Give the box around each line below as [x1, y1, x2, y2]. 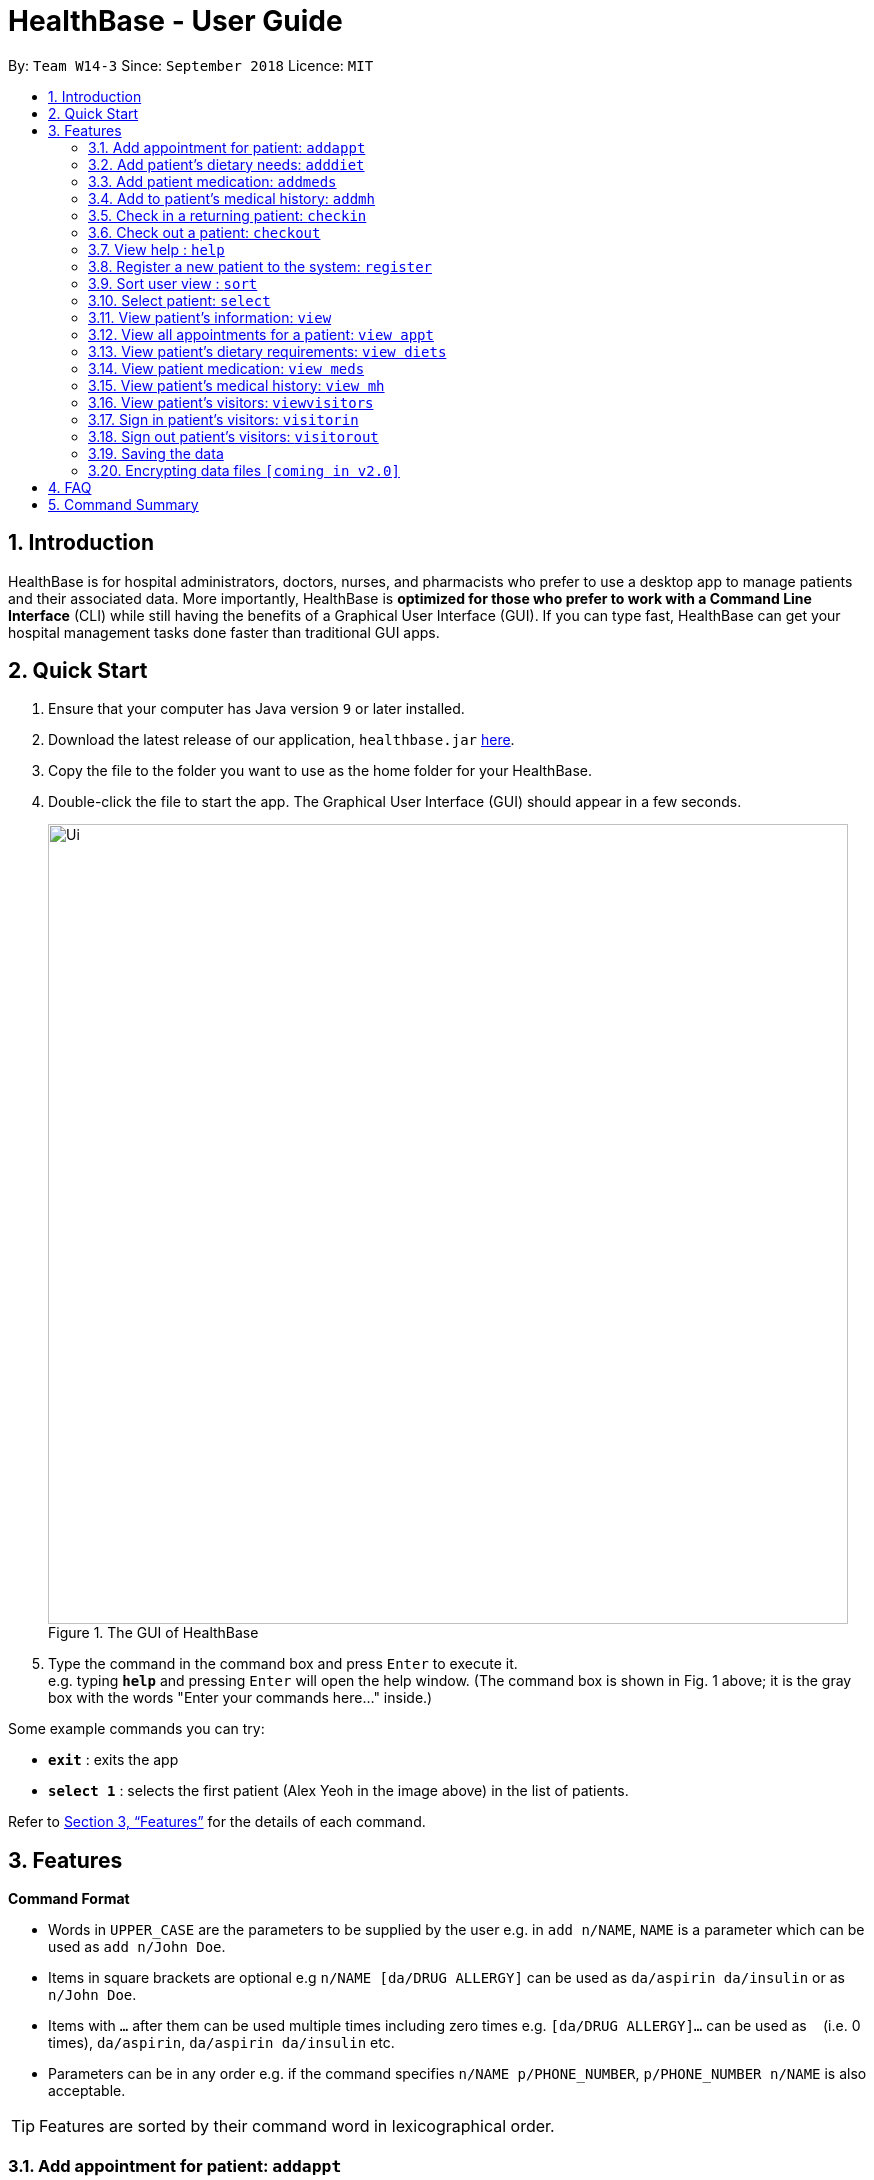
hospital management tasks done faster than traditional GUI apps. [8, 623, 440, 641]
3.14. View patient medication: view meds [88, 359, 365, 377]
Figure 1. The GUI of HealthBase [48, 1624, 259, 1642]
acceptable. [48, 2082, 126, 2100]
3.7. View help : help [88, 240, 225, 258]
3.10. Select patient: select [88, 291, 271, 309]
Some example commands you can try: [8, 1720, 265, 1738]
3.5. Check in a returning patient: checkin [88, 206, 367, 224]
